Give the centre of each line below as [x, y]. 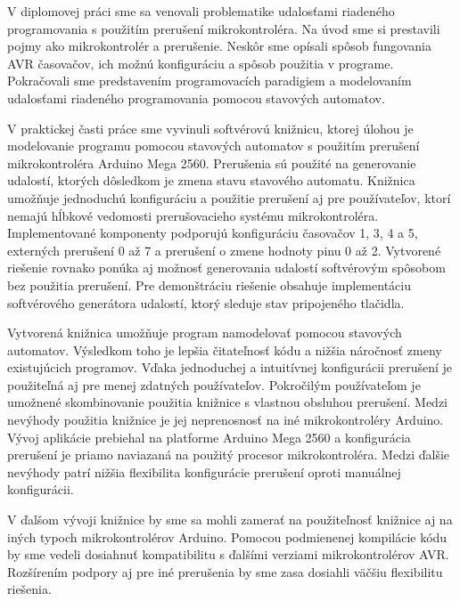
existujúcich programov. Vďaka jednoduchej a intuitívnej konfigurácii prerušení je [230, 367]
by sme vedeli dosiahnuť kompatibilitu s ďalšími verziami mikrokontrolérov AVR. [228, 554]
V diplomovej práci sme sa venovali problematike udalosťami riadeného [201, 11]
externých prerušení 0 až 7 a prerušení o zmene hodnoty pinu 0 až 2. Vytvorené [224, 250]
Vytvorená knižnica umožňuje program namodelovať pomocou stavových [205, 333]
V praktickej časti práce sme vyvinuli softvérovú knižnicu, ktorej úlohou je [210, 128]
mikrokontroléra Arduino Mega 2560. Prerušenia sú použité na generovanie [212, 162]
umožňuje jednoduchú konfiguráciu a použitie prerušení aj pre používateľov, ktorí [229, 197]
